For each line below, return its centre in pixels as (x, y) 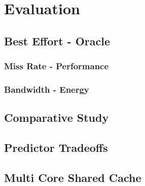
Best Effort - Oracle (57, 41)
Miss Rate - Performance (57, 66)
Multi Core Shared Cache (73, 177)
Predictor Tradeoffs (56, 148)
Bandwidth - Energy (47, 89)
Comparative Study (57, 117)
